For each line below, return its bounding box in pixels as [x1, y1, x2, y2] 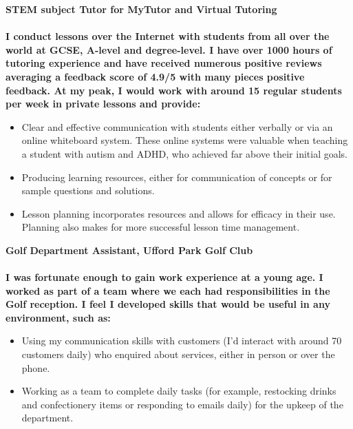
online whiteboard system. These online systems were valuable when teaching [21, 133, 348, 147]
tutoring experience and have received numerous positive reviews [6, 56, 322, 70]
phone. [21, 360, 50, 375]
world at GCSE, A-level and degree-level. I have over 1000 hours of [6, 42, 332, 56]
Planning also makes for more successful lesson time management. [21, 220, 300, 234]
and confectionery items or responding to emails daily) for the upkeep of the [21, 397, 343, 411]
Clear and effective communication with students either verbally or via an [21, 119, 333, 134]
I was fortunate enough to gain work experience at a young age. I [6, 270, 323, 284]
